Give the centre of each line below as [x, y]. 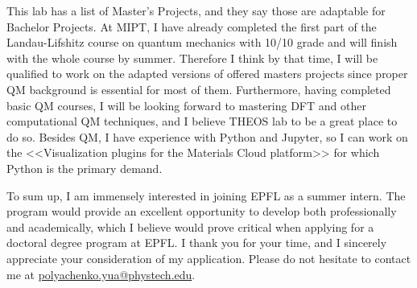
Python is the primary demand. [85, 168]
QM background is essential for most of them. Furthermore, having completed [199, 89]
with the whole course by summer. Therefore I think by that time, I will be [192, 58]
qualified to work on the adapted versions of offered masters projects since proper [207, 74]
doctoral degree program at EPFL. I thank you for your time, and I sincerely [197, 243]
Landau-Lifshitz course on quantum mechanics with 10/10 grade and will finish [202, 42]
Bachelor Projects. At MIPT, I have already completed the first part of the [192, 26]
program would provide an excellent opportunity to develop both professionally [202, 211]
